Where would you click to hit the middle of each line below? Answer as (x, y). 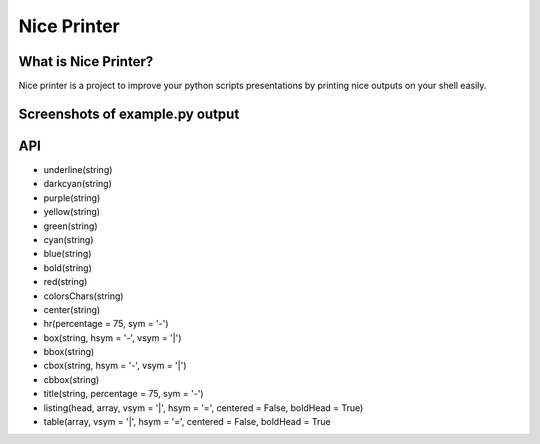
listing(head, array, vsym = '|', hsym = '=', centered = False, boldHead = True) (203, 407)
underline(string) (78, 169)
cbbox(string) (71, 379)
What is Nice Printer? (86, 61)
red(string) (65, 282)
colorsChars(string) (83, 296)
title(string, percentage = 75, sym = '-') (123, 394)
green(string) (71, 226)
